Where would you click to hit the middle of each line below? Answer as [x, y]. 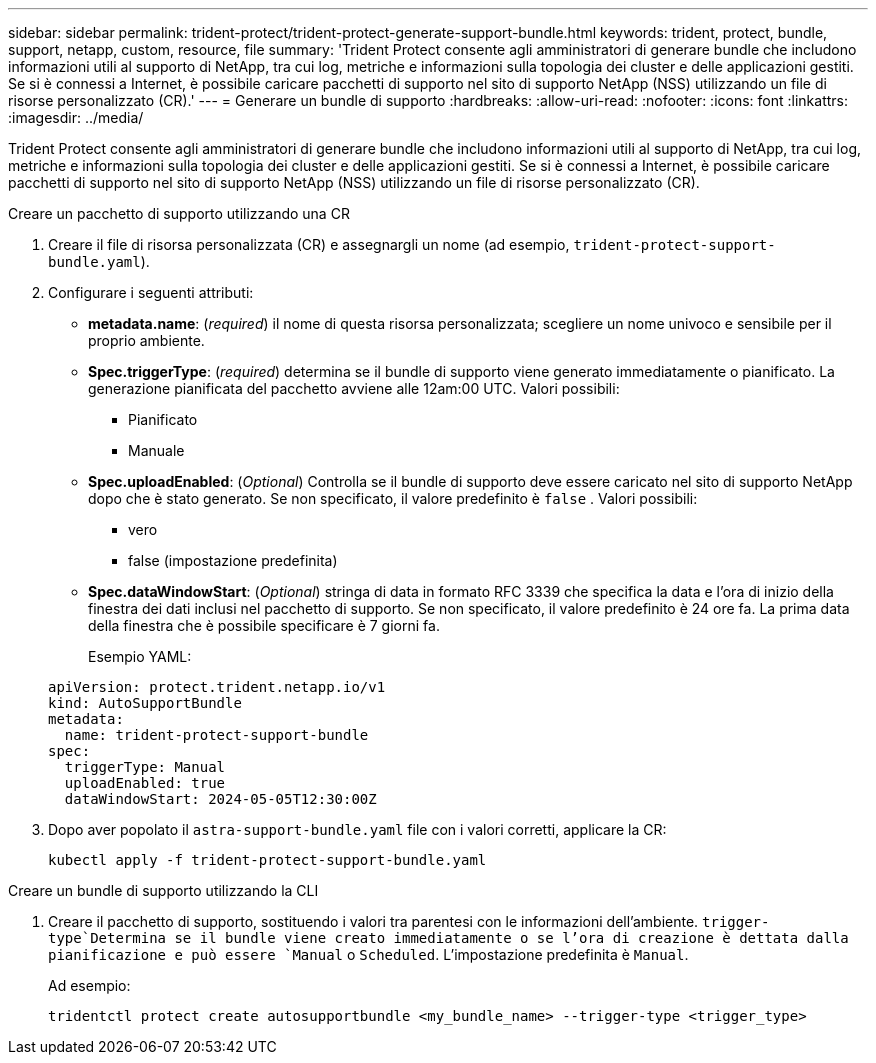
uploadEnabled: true [145, 783]
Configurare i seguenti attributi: [151, 292]
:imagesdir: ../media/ [76, 117]
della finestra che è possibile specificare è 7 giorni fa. [264, 625]
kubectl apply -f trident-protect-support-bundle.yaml [267, 860]
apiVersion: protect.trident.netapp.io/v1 [217, 687]
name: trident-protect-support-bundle [216, 735]
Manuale [156, 450]
